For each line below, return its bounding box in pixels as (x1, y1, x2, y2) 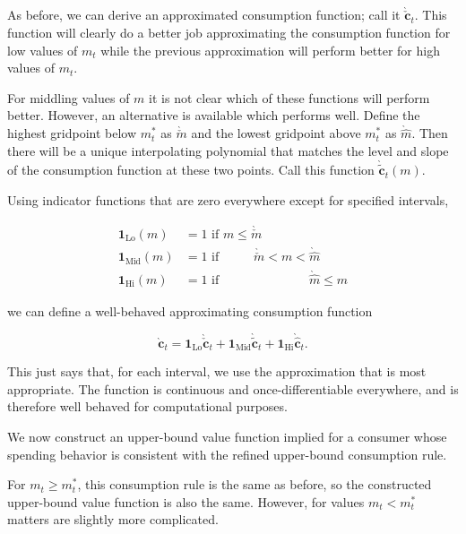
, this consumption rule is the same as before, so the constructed (77, 475, 432, 494)
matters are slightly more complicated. (7, 510, 219, 529)
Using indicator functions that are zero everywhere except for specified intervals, (7, 190, 449, 209)
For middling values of (7, 88, 130, 107)
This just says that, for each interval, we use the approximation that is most (7, 362, 427, 381)
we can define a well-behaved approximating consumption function (7, 301, 373, 320)
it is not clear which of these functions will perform (149, 88, 430, 107)
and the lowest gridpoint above (191, 124, 361, 142)
